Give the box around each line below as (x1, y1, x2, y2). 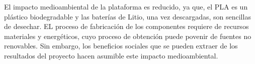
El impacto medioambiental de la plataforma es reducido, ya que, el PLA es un (4, 1, 248, 11)
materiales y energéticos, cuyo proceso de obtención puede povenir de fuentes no (4, 30, 251, 41)
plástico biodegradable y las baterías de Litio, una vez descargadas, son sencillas (4, 11, 251, 21)
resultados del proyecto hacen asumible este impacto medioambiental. (4, 50, 218, 60)
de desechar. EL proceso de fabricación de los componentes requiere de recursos (4, 21, 249, 31)
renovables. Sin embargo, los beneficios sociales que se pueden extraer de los (4, 40, 238, 51)
